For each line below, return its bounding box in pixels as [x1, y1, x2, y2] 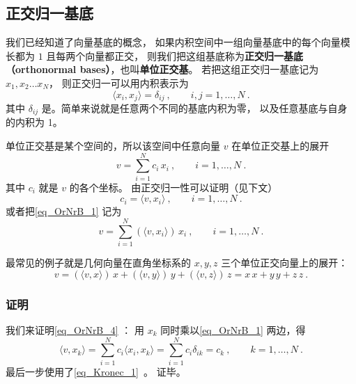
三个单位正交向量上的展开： [221, 255, 348, 270]
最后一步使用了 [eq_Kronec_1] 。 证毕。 [6, 364, 186, 378]
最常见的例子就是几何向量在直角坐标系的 [6, 255, 191, 270]
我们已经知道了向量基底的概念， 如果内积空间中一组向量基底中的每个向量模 [6, 35, 350, 49]
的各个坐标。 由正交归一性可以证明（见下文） [69, 179, 278, 194]
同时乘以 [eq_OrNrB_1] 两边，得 [160, 322, 306, 337]
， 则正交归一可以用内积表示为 [49, 75, 189, 90]
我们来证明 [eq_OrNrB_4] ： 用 [6, 322, 144, 337]
